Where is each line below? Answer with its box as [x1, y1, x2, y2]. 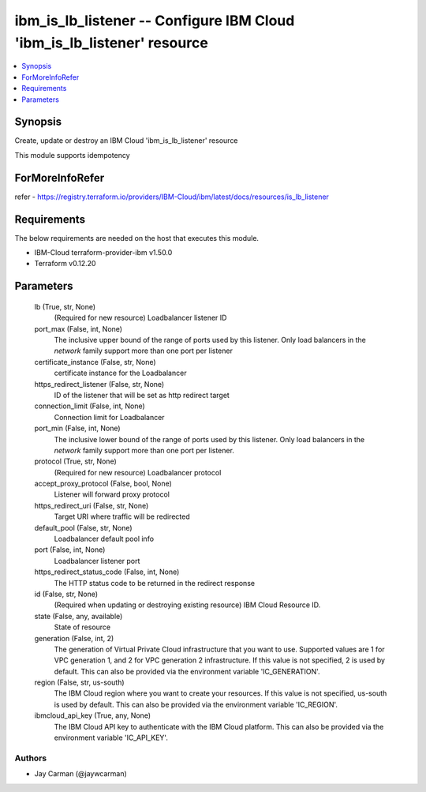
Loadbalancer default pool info [54, 534, 154, 544]
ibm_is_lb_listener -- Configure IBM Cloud [14, 12, 295, 29]
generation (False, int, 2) [34, 633, 114, 643]
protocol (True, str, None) [34, 456, 118, 466]
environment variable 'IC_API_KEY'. [54, 733, 169, 742]
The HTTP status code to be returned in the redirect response [54, 578, 256, 587]
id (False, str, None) [34, 589, 99, 599]
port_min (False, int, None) [34, 423, 121, 434]
